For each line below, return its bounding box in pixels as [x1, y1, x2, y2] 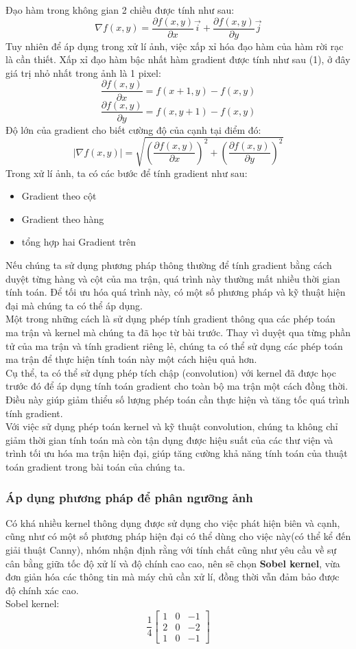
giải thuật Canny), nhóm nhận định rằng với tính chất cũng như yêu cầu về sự [5, 542, 337, 556]
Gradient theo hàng [21, 211, 104, 226]
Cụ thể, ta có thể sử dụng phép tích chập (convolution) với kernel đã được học [5, 365, 336, 379]
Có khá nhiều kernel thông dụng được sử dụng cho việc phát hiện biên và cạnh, [5, 515, 340, 530]
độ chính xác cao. [5, 582, 79, 597]
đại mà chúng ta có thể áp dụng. [5, 298, 143, 312]
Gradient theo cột [21, 189, 97, 203]
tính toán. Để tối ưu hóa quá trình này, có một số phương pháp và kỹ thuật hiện [5, 285, 346, 299]
